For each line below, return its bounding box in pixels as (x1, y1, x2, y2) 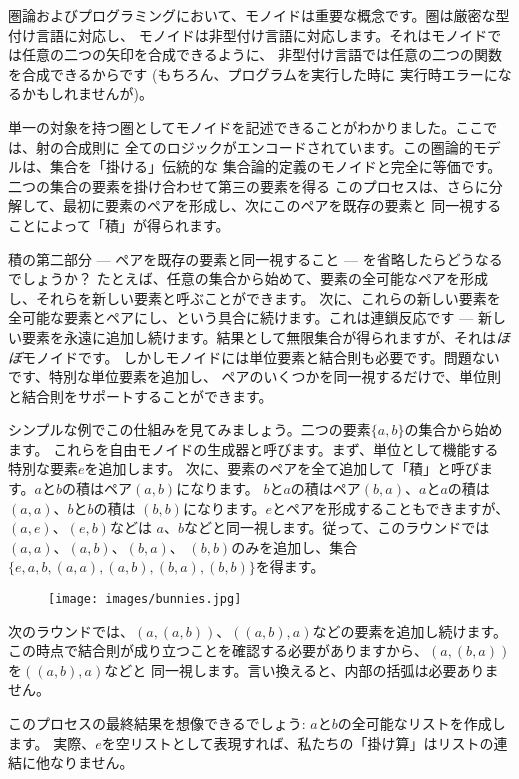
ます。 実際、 (8, 732, 96, 753)
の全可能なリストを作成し (337, 713, 506, 734)
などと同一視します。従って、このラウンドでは (183, 517, 490, 538)
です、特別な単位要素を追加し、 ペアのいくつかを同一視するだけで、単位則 (8, 366, 501, 387)
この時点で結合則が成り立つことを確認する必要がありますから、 (8, 640, 428, 661)
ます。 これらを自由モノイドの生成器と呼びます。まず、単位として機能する (8, 438, 499, 459)
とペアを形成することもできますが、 (272, 497, 510, 518)
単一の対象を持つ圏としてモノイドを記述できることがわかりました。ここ (8, 116, 484, 137)
